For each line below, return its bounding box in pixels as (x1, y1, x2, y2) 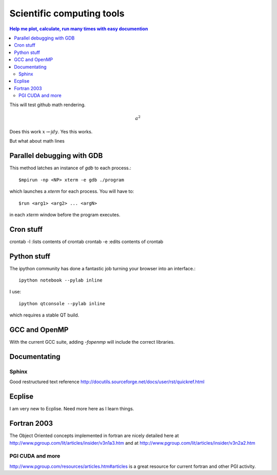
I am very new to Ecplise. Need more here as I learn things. (9, 406, 134, 412)
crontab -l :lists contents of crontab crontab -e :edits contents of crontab (9, 239, 164, 245)
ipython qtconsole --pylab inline (18, 301, 105, 306)
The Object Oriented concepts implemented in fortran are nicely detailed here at (9, 432, 179, 439)
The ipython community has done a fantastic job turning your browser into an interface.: (9, 265, 196, 271)
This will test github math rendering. (9, 102, 86, 108)
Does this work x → (9, 129, 50, 135)
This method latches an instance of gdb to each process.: (9, 165, 132, 171)
